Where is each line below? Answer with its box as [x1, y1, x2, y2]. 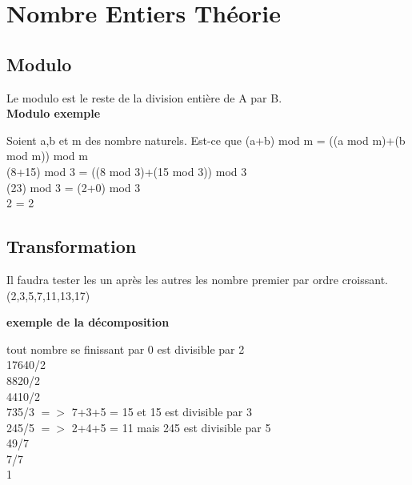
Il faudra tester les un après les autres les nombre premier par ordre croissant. [6, 271, 389, 287]
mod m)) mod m [6, 147, 88, 164]
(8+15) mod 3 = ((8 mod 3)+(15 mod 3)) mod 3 [6, 162, 247, 179]
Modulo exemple [6, 105, 101, 122]
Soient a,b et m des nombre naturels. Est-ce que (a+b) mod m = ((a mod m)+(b [6, 131, 406, 148]
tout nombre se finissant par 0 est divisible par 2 [6, 340, 245, 357]
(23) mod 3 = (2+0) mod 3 [6, 178, 141, 195]
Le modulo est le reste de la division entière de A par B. [6, 89, 282, 106]
